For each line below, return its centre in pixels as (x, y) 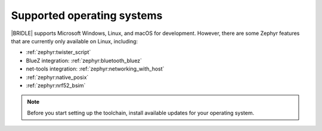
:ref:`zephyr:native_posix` (57, 77)
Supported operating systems (87, 15)
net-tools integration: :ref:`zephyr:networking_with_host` (95, 69)
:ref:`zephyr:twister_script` (58, 52)
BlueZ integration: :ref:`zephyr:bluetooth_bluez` (84, 60)
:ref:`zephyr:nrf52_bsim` (56, 85)
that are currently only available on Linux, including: (75, 41)
